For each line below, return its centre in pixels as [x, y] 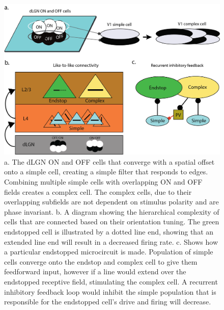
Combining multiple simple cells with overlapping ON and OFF [103, 182]
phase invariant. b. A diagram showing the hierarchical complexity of [112, 211]
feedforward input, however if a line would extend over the [95, 272]
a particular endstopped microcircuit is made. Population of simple [109, 252]
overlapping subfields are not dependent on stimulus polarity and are [111, 202]
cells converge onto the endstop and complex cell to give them [101, 261]
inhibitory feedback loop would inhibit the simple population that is [110, 291]
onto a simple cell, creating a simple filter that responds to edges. [106, 172]
